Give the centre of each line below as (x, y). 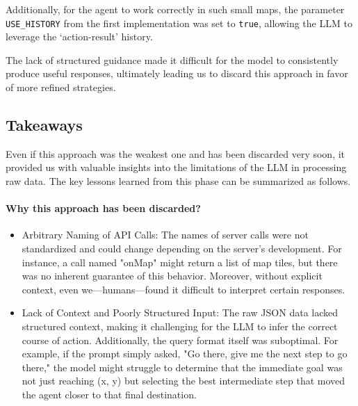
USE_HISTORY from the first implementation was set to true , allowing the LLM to (179, 23)
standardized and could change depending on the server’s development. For (182, 248)
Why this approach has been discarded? (103, 208)
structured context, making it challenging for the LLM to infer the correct (180, 326)
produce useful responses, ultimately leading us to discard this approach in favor (177, 73)
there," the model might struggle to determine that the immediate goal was (182, 367)
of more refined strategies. (61, 87)
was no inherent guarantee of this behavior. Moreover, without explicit (172, 276)
